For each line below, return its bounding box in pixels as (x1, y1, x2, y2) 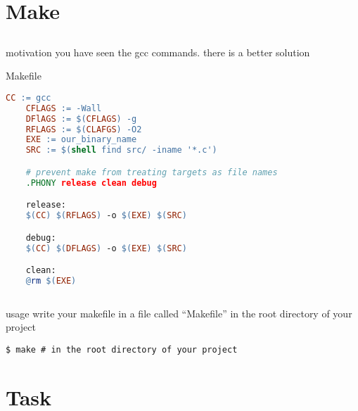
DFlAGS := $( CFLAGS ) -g (25, 113, 137, 124)
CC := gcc (6, 92, 51, 103)
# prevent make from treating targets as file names (25, 167, 278, 177)
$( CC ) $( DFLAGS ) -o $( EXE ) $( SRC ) (25, 243, 187, 253)
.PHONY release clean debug (25, 177, 157, 188)
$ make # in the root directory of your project (6, 344, 238, 355)
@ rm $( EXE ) (25, 275, 77, 286)
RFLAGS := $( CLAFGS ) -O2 (25, 124, 142, 134)
